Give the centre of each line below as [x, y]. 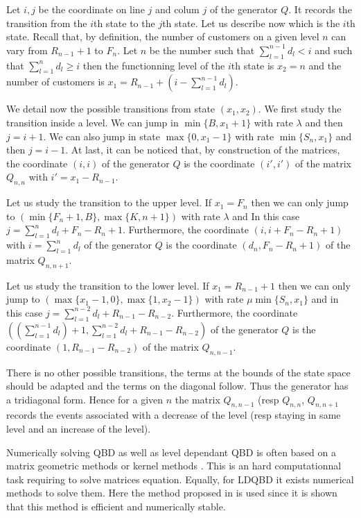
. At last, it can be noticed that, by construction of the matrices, [203, 150]
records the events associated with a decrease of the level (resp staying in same [174, 415]
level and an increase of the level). [79, 429]
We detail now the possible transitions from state [111, 109]
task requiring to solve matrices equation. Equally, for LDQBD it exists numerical [180, 479]
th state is [253, 65]
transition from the [47, 23]
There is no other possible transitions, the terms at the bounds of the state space [178, 372]
